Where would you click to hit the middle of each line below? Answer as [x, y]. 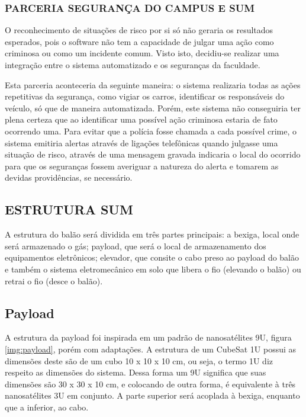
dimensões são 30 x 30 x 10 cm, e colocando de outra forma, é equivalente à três [150, 384]
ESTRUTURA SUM [69, 209]
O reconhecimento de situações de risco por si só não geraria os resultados [139, 30]
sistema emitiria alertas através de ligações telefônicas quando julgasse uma [141, 142]
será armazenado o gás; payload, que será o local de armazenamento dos [136, 246]
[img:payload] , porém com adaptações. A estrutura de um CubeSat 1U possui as [151, 349]
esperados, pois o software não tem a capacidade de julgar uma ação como [139, 41]
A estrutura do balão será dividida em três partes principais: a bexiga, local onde [152, 234]
